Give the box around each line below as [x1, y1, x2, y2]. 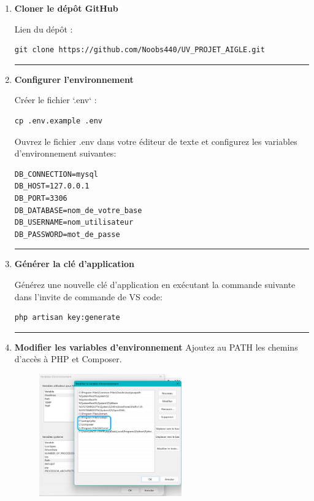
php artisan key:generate [14, 313, 120, 322]
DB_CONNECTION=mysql [14, 169, 98, 179]
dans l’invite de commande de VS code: [14, 290, 163, 303]
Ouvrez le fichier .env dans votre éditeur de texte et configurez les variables [14, 134, 297, 147]
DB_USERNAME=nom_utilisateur [14, 218, 134, 227]
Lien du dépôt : [14, 22, 73, 35]
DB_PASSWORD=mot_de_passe [14, 230, 120, 239]
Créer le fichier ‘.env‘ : [14, 93, 97, 106]
